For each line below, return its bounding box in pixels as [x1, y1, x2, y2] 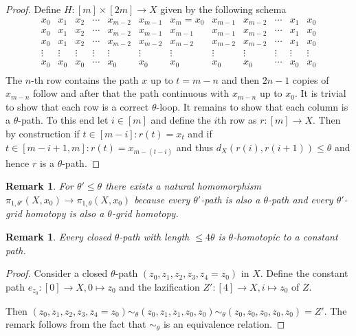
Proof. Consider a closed [5, 266, 108, 280]
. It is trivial [294, 86, 346, 100]
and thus [176, 139, 214, 154]
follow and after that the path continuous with [33, 86, 230, 100]
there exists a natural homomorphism [105, 179, 261, 193]
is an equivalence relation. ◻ [163, 317, 285, 331]
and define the [151, 113, 211, 127]
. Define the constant [260, 266, 348, 280]
